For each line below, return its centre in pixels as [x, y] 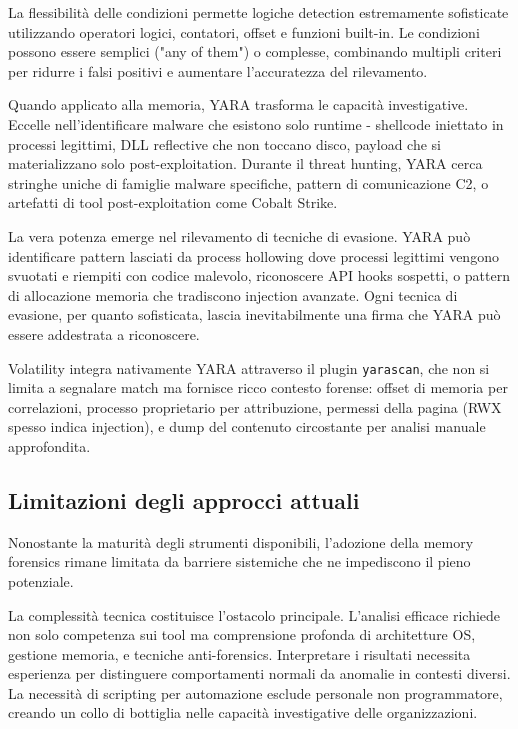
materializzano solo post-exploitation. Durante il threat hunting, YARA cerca [245, 163]
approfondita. [49, 445]
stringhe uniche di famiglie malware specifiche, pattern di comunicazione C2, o [248, 182]
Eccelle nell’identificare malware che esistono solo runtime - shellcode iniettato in [256, 123]
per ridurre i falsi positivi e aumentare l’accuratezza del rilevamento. [218, 70]
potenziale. [41, 580]
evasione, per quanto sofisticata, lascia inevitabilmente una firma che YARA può [254, 314]
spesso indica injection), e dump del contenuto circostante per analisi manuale [247, 426]
